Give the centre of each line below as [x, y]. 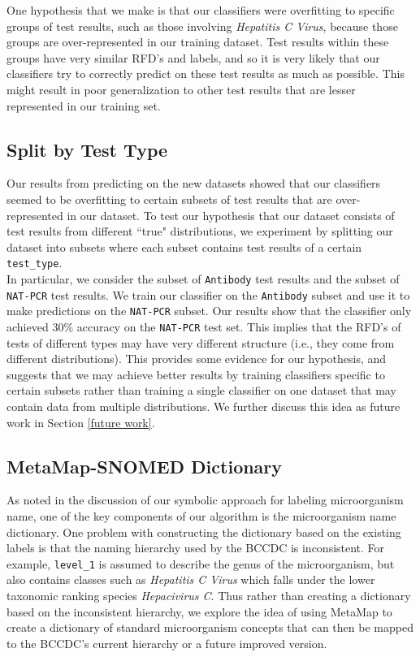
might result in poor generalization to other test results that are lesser [181, 89]
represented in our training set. [84, 105]
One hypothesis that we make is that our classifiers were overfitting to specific [201, 10]
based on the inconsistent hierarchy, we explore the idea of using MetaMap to [199, 611]
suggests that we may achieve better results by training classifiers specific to [196, 374]
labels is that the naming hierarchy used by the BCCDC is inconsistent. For [196, 548]
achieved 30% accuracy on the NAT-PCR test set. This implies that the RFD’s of [204, 326]
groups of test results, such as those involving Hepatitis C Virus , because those [202, 26]
